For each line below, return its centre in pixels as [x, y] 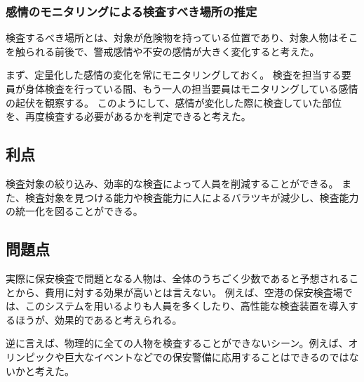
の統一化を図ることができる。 [74, 211]
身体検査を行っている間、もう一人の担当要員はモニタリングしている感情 [191, 88]
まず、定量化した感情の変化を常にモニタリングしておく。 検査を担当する [174, 75]
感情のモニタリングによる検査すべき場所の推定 [132, 11]
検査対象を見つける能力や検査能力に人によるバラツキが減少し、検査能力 [192, 197]
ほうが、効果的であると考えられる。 [99, 319]
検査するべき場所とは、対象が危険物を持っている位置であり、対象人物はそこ [182, 38]
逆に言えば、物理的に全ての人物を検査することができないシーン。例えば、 [177, 343]
